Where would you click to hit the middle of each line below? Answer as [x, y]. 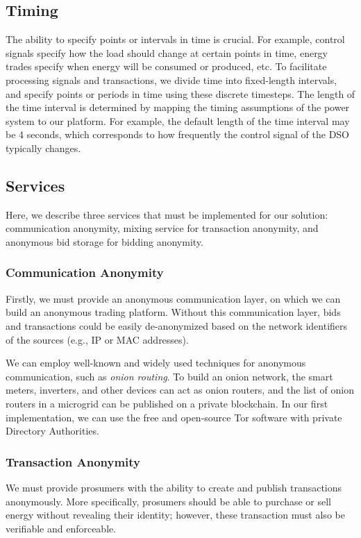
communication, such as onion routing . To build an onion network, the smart [169, 376]
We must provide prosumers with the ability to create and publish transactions [174, 487]
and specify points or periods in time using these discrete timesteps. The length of [180, 93]
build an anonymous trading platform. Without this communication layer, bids [173, 312]
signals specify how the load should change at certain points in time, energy [167, 52]
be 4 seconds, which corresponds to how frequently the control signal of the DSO [178, 134]
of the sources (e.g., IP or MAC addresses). [97, 339]
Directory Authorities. [52, 431]
